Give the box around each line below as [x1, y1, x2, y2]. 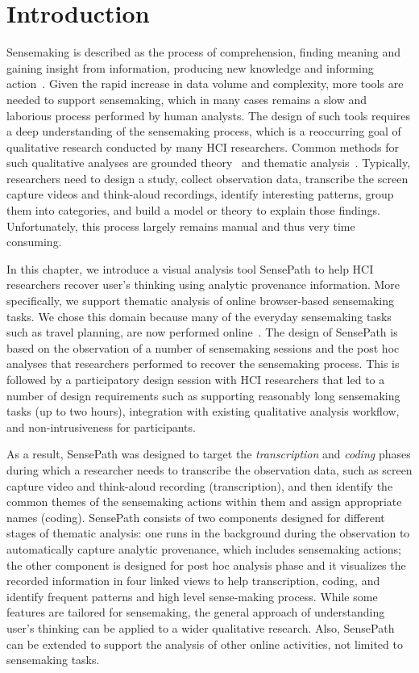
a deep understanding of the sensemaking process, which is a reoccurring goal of [6, 123, 401, 140]
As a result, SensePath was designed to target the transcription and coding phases [6, 445, 411, 462]
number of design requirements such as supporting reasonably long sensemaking [6, 387, 400, 403]
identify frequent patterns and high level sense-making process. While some [6, 587, 378, 604]
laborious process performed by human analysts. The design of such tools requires [6, 107, 411, 123]
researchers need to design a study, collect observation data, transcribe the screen [6, 169, 409, 186]
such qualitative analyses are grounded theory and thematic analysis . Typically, [6, 154, 411, 171]
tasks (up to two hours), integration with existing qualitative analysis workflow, [6, 403, 400, 420]
